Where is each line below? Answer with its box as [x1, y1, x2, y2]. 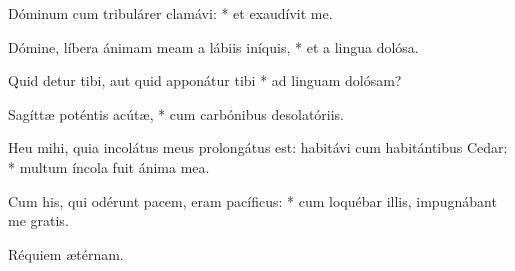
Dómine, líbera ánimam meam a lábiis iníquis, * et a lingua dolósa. [8, 36, 419, 57]
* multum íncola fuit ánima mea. [8, 156, 210, 177]
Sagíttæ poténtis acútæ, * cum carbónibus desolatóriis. [8, 103, 345, 124]
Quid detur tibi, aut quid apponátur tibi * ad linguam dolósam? [8, 70, 402, 91]
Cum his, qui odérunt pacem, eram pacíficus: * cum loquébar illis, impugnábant [8, 190, 497, 211]
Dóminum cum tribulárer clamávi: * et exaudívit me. [8, 3, 333, 23]
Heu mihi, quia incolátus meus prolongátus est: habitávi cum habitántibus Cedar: [8, 137, 508, 158]
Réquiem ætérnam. [8, 243, 124, 264]
